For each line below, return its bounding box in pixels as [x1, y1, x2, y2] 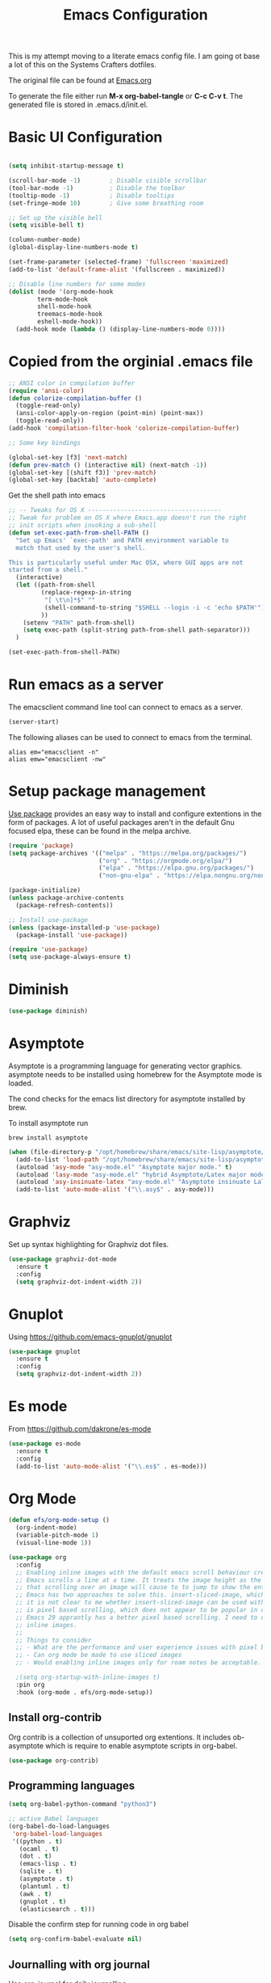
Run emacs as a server [8, 675, 164, 694]
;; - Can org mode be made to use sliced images [15, 1651, 182, 1660]
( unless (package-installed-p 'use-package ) [8, 924, 161, 932]
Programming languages [8, 1778, 135, 1792]
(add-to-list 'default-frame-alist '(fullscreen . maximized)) [8, 265, 226, 273]
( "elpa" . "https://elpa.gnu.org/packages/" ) [98, 864, 254, 873]
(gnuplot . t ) [19, 1897, 67, 1905]
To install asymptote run [8, 1118, 89, 1127]
